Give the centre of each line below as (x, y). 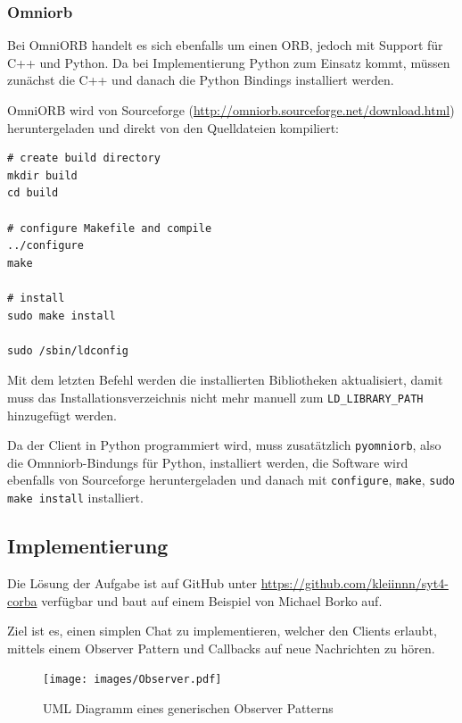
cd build (33, 193)
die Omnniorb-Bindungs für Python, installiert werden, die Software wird (208, 462)
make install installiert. (75, 498)
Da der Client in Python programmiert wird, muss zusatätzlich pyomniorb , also (224, 445)
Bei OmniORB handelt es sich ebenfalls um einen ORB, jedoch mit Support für (225, 45)
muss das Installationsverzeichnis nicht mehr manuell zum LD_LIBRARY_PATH (215, 397)
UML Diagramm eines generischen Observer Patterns (188, 707)
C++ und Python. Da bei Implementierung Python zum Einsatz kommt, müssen (229, 62)
